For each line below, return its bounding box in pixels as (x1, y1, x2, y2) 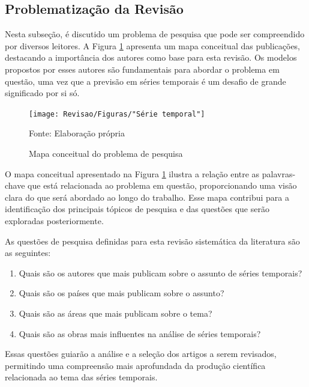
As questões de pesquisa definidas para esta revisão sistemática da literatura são (5, 234, 300, 247)
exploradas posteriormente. (5, 214, 104, 227)
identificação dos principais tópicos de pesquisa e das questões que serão (5, 203, 269, 215)
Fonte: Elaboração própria (29, 127, 125, 139)
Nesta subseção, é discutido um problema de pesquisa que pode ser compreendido (5, 28, 305, 40)
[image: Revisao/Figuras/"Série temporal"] (29, 109, 205, 118)
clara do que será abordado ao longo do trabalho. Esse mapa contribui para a (5, 190, 289, 203)
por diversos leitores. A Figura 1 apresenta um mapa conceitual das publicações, (5, 39, 301, 52)
